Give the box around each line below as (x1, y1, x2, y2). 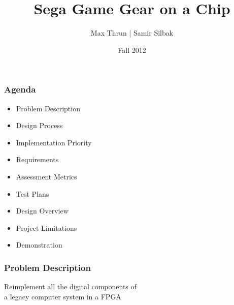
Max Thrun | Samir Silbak (90, 27, 174, 38)
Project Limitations (16, 222, 77, 233)
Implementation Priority (16, 137, 92, 147)
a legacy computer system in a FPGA (4, 291, 121, 301)
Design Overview (16, 205, 69, 216)
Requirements (16, 154, 59, 165)
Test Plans (16, 188, 49, 199)
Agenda (4, 83, 36, 96)
